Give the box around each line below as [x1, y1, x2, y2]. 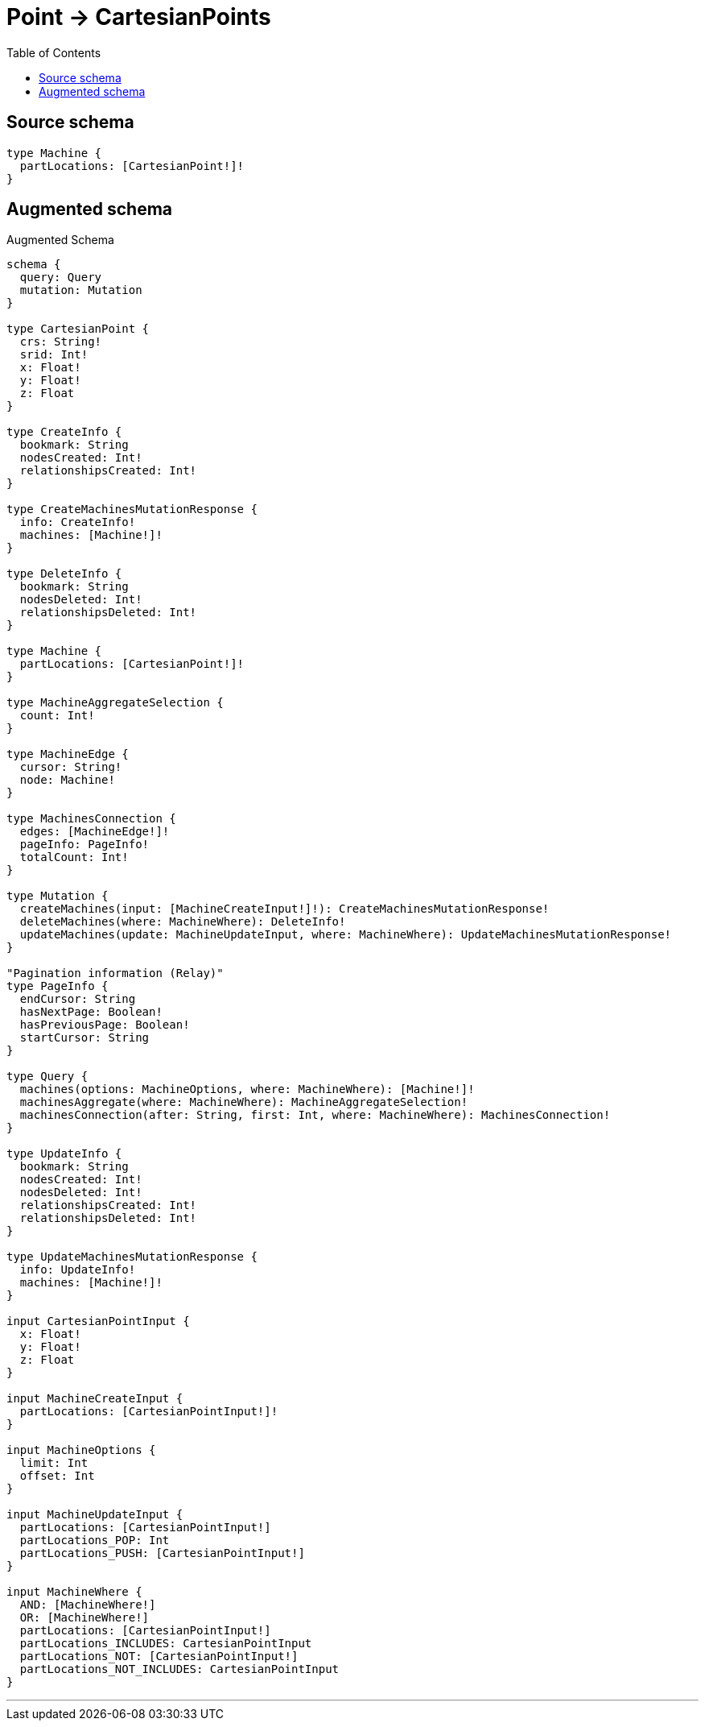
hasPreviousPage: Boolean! [19, 1018, 190, 1032]
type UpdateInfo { [6, 1147, 122, 1161]
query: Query [19, 271, 102, 284]
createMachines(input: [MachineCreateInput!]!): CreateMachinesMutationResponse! [19, 902, 550, 916]
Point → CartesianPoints [6, 3, 271, 31]
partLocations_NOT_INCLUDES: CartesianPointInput [19, 1663, 340, 1676]
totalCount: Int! [19, 851, 129, 864]
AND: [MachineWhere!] [19, 1598, 156, 1612]
